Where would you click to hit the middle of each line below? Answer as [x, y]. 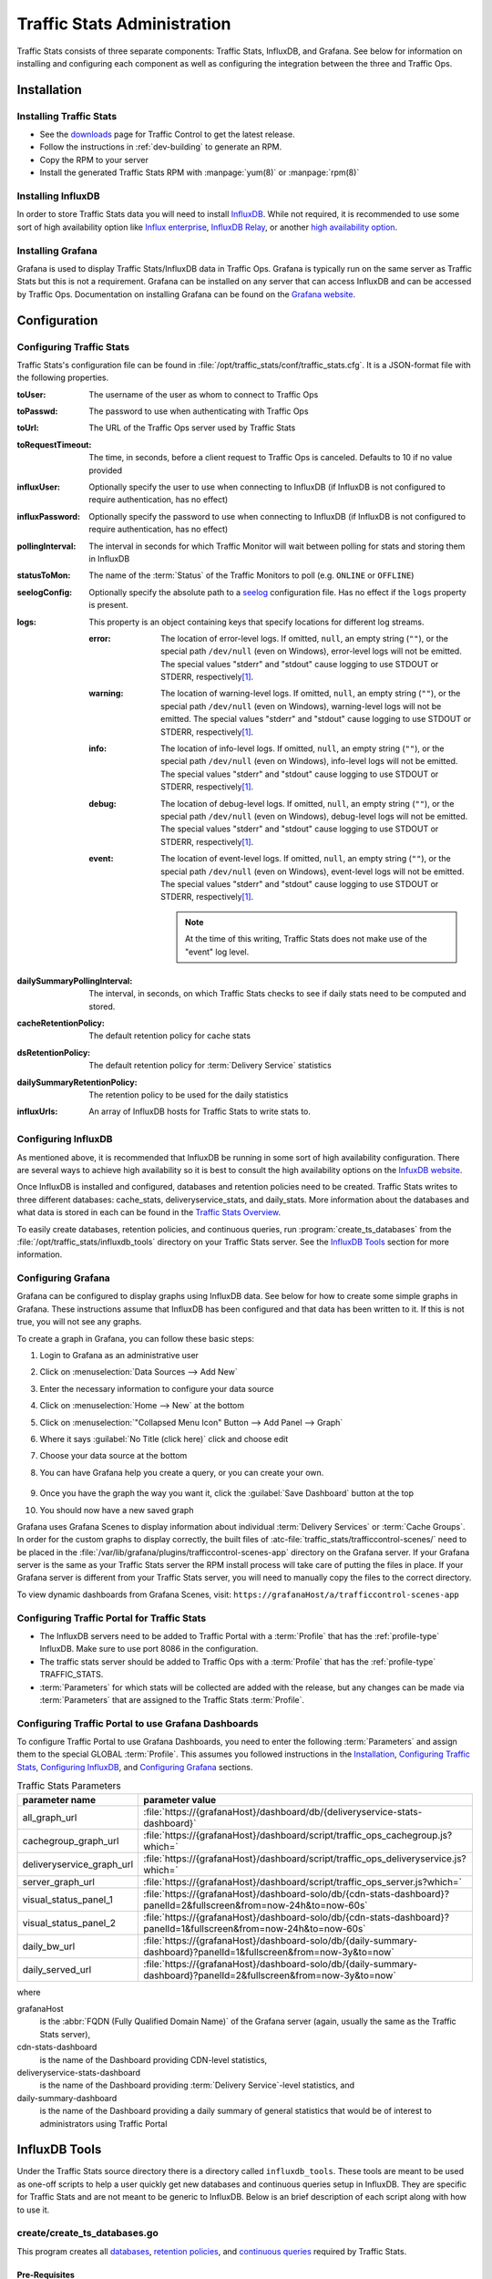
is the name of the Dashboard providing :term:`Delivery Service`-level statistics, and [197, 2085]
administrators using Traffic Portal [103, 2123]
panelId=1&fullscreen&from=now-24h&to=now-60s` [255, 1928]
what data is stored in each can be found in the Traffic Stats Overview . [149, 1212]
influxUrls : [37, 1111]
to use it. [33, 2210]
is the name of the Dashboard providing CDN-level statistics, [154, 2059]
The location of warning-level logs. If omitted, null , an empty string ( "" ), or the [311, 694]
